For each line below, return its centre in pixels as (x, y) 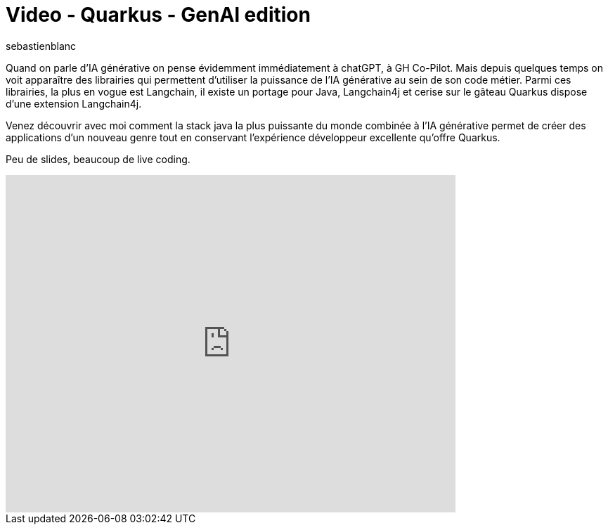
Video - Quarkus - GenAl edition (158, 15)
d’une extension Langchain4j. (74, 103)
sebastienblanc (41, 46)
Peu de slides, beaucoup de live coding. (98, 159)
